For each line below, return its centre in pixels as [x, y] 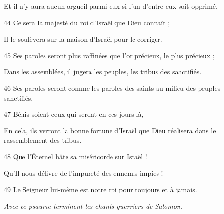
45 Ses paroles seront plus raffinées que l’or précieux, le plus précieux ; [109, 55]
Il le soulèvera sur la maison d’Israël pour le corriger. [83, 39]
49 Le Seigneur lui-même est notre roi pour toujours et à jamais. [101, 189]
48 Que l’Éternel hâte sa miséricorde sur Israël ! [76, 156]
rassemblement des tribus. [43, 140]
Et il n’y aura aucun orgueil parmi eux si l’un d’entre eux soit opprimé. [111, 6]
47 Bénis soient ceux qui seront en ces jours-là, [74, 114]
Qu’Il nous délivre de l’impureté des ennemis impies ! [84, 173]
